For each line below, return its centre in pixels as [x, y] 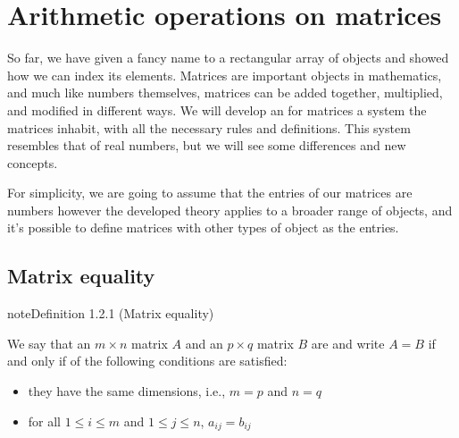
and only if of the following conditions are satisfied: [147, 361]
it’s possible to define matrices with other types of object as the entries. [203, 227]
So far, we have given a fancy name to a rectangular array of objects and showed [228, 58]
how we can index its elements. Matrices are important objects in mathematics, [225, 75]
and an [204, 343]
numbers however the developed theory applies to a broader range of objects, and [230, 210]
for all [45, 421]
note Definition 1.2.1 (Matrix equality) [111, 313]
